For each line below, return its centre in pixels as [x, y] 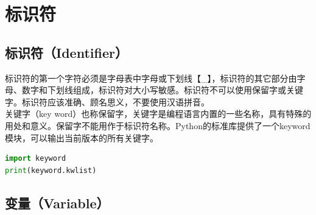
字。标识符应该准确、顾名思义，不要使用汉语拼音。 [107, 101]
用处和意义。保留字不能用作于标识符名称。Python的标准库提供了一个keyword [158, 125]
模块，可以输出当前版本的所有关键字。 [82, 137]
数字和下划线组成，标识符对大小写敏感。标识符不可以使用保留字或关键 [162, 90]
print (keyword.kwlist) [51, 170]
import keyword [36, 159]
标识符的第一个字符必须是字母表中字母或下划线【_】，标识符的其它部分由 [151, 78]
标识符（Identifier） [66, 52]
